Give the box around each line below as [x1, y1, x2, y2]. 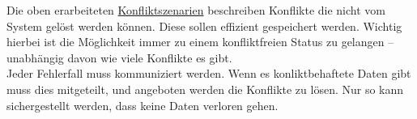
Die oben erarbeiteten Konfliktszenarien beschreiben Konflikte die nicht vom [6, 2, 385, 18]
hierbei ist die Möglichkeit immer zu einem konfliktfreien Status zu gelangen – [6, 33, 394, 50]
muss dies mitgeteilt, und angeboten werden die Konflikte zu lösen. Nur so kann [6, 80, 404, 97]
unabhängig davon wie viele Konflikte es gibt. [6, 49, 232, 66]
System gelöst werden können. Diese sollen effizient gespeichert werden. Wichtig [6, 17, 402, 34]
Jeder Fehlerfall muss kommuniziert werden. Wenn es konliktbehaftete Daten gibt [6, 65, 411, 82]
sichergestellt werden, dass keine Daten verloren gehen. [6, 96, 279, 113]
